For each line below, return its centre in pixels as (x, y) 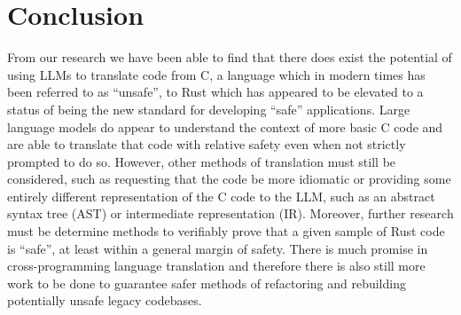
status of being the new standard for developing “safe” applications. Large (209, 109)
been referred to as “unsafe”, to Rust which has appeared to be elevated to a (215, 92)
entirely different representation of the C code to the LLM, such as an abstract (221, 196)
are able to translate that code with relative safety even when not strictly (207, 144)
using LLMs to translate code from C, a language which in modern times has (216, 74)
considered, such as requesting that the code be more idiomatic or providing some (229, 179)
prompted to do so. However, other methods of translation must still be (202, 161)
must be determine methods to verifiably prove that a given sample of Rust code (226, 231)
